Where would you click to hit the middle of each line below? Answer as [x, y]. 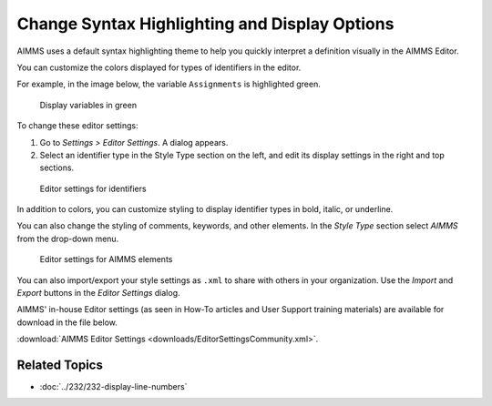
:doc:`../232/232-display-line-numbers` [113, 387]
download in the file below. [67, 322]
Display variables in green [88, 105]
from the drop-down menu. [68, 239]
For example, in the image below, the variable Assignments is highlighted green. [169, 84]
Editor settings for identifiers [93, 188]
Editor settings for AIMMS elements [106, 259]
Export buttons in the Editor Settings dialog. [99, 293]
